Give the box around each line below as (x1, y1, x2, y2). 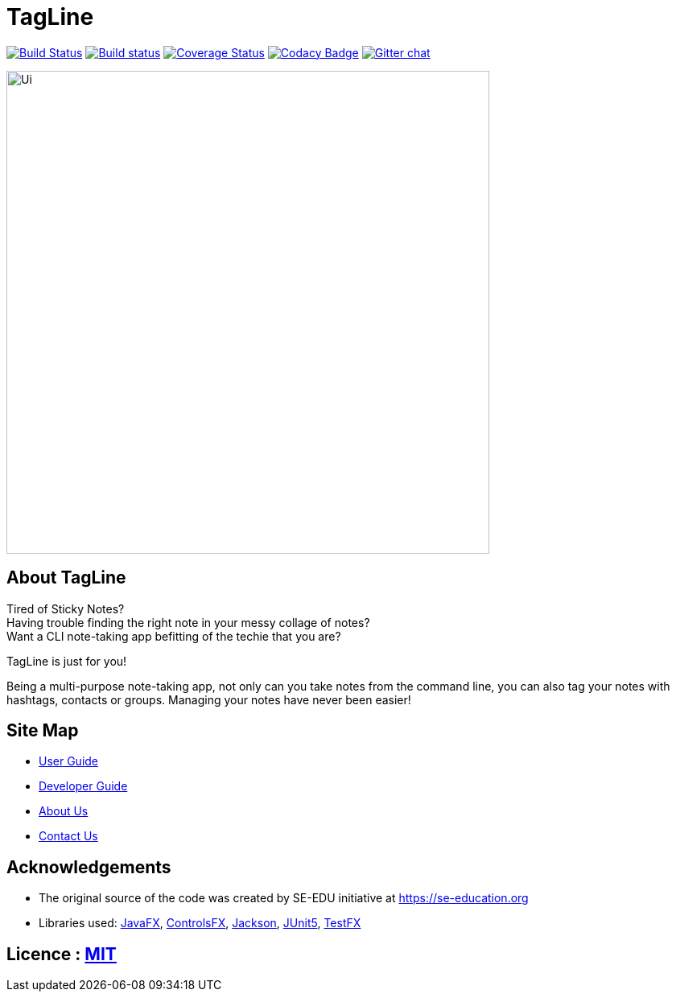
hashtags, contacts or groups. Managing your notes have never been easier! (6, 692, 411, 707)
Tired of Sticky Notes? (6, 601, 125, 616)
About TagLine (6, 567, 126, 588)
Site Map (6, 720, 79, 741)
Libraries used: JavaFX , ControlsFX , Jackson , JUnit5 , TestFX (39, 916, 361, 930)
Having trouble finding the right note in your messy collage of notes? (6, 615, 370, 629)
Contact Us (39, 829, 98, 843)
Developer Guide (39, 779, 128, 794)
